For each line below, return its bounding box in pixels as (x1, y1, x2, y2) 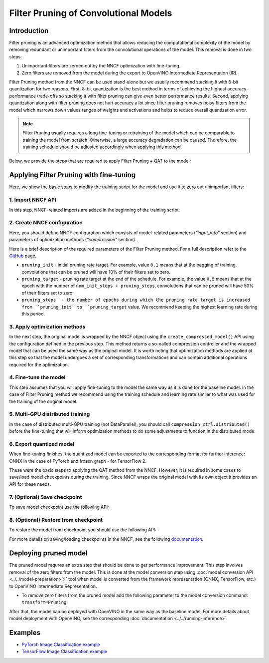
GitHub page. (9, 253, 37, 259)
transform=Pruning (21, 600, 67, 605)
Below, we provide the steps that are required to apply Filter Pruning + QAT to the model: (9, 158, 191, 164)
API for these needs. (9, 481, 51, 487)
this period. (21, 311, 45, 317)
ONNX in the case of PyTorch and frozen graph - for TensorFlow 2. (9, 458, 147, 464)
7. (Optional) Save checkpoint (9, 493, 82, 500)
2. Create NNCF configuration (9, 219, 83, 226)
